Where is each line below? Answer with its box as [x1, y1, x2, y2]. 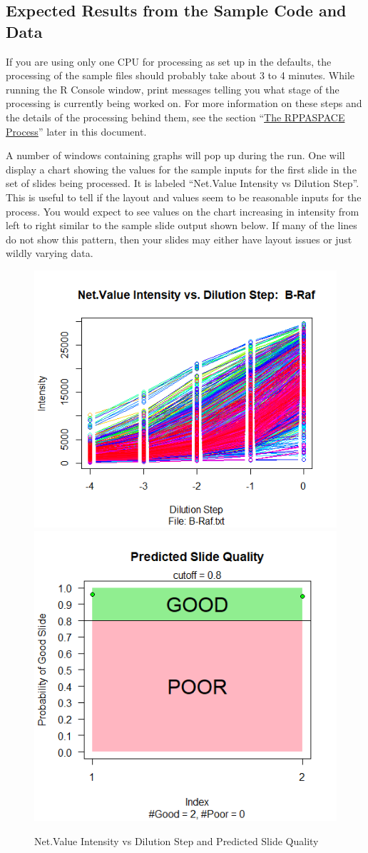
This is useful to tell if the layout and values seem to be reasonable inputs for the [6, 189, 362, 204]
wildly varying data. [6, 246, 93, 261]
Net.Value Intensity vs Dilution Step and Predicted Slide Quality [34, 833, 319, 848]
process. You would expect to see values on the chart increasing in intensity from [6, 203, 359, 218]
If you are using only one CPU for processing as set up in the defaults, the [6, 54, 332, 69]
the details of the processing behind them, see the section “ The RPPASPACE [6, 109, 345, 124]
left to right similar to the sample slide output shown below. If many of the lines [6, 218, 357, 233]
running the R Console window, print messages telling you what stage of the [6, 81, 339, 96]
